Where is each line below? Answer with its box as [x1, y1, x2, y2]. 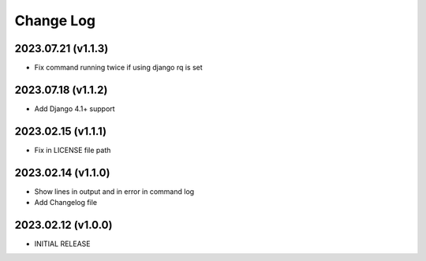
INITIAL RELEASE [34, 239, 91, 248]
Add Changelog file [34, 198, 98, 207]
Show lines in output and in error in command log [34, 186, 195, 196]
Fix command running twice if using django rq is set [34, 63, 203, 73]
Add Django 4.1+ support [34, 103, 115, 114]
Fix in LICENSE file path [34, 145, 111, 155]
